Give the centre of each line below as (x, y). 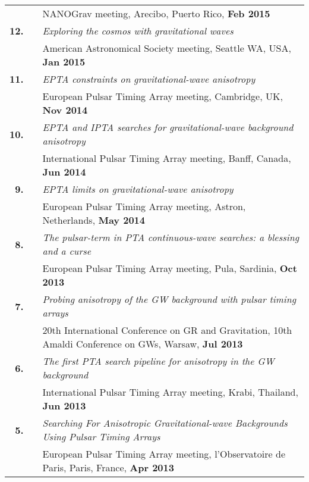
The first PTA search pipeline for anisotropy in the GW (158, 361)
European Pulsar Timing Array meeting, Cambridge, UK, (163, 96)
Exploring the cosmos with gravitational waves (138, 31)
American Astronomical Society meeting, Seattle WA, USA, (167, 48)
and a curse (67, 251)
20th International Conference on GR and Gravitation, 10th (167, 330)
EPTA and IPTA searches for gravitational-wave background (168, 127)
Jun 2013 (64, 406)
